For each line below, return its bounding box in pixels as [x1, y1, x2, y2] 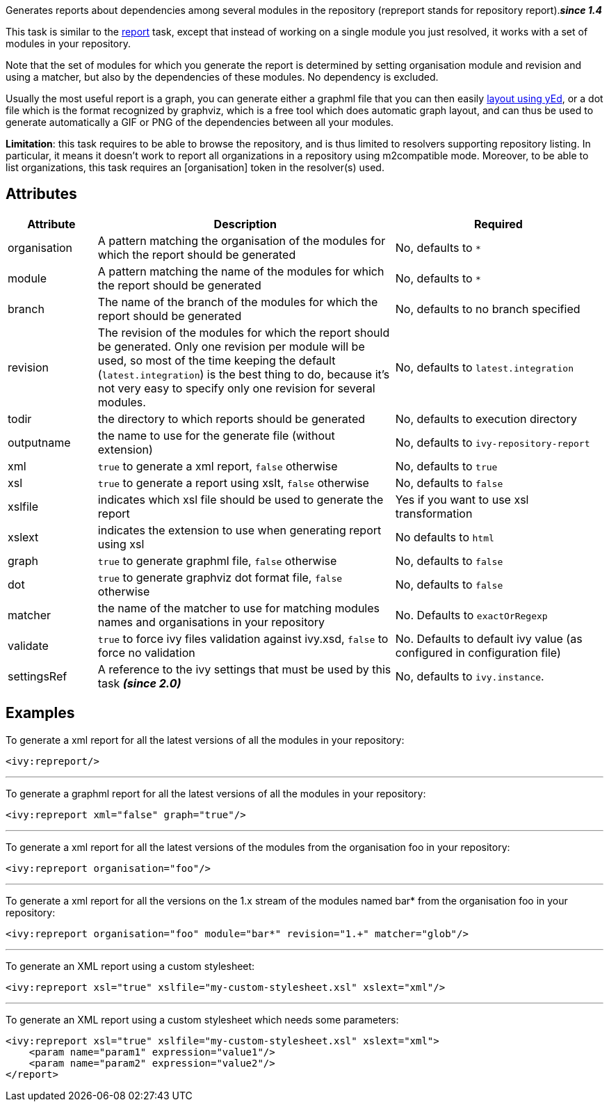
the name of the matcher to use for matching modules [97, 600, 380, 615]
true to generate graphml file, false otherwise [97, 553, 337, 568]
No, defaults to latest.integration [395, 360, 574, 374]
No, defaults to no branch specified [395, 301, 580, 316]
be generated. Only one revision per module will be [97, 339, 365, 353]
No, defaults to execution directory [395, 411, 577, 426]
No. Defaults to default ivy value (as [395, 631, 583, 646]
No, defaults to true [395, 459, 498, 473]
